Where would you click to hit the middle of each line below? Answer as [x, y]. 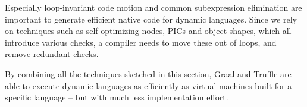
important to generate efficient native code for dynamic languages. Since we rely [151, 19]
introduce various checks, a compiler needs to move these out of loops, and [141, 42]
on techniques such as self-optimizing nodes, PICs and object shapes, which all [148, 31]
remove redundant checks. [52, 54]
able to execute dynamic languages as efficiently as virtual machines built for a [148, 85]
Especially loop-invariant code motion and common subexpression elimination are [153, 7]
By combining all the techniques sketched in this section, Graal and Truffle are [148, 73]
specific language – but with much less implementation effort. [117, 97]
